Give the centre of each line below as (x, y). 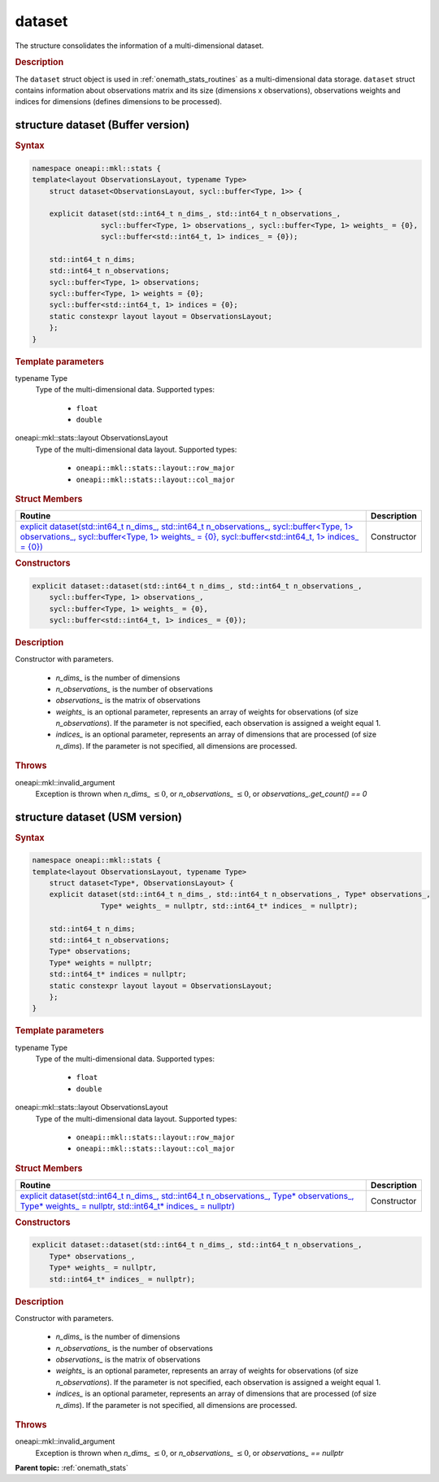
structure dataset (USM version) (99, 817)
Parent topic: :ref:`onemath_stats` (72, 1468)
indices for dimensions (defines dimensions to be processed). (119, 102)
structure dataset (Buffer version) (102, 125)
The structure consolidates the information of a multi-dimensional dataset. (139, 46)
